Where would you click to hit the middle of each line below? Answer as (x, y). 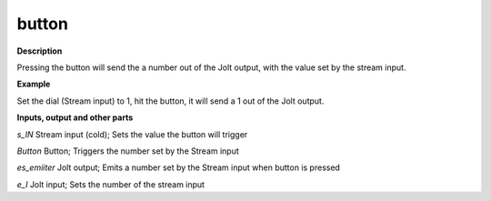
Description (40, 51)
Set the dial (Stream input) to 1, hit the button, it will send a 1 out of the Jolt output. (170, 101)
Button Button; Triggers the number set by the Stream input (128, 151)
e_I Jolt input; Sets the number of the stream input (110, 184)
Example (34, 84)
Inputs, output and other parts (75, 117)
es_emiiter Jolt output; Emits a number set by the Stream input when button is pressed (179, 167)
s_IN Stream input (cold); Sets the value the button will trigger (132, 134)
